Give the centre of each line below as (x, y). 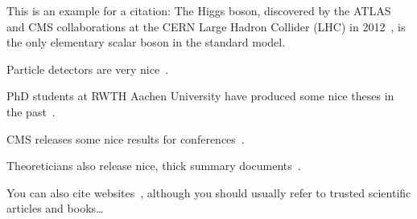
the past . (31, 111)
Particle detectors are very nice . (88, 69)
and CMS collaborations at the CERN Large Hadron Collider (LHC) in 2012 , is (206, 26)
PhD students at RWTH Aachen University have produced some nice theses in (200, 96)
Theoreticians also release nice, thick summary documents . (154, 166)
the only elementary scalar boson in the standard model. (146, 42)
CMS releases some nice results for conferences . (126, 138)
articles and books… (55, 208)
